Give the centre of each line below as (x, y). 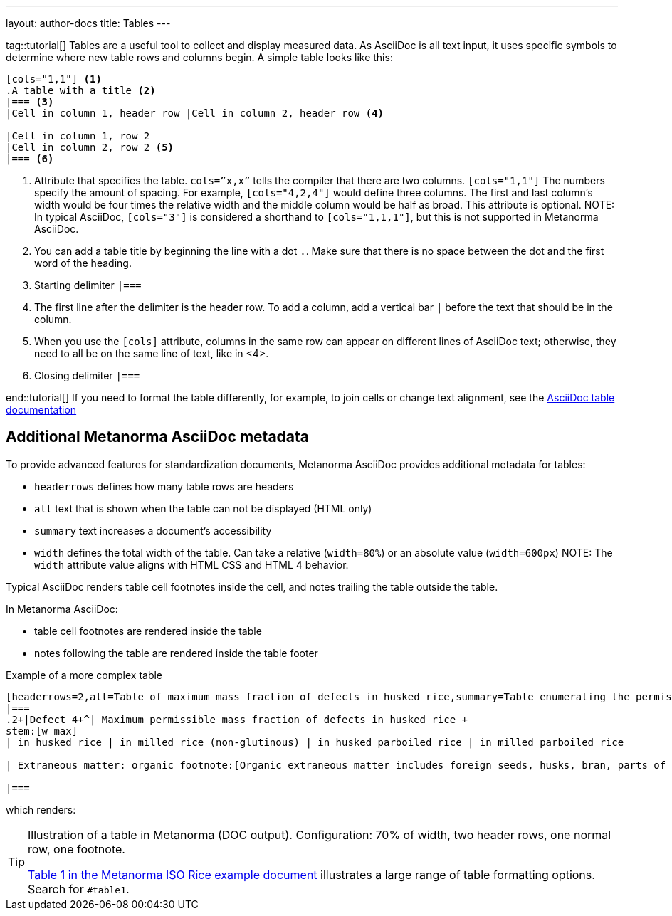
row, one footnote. (77, 849)
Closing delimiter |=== (87, 375)
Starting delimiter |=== (88, 285)
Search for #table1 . (79, 889)
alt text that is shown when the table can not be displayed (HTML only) (203, 508)
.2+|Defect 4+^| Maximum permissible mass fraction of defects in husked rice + (237, 719)
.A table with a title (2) (81, 90)
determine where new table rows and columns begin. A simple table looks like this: (199, 57)
